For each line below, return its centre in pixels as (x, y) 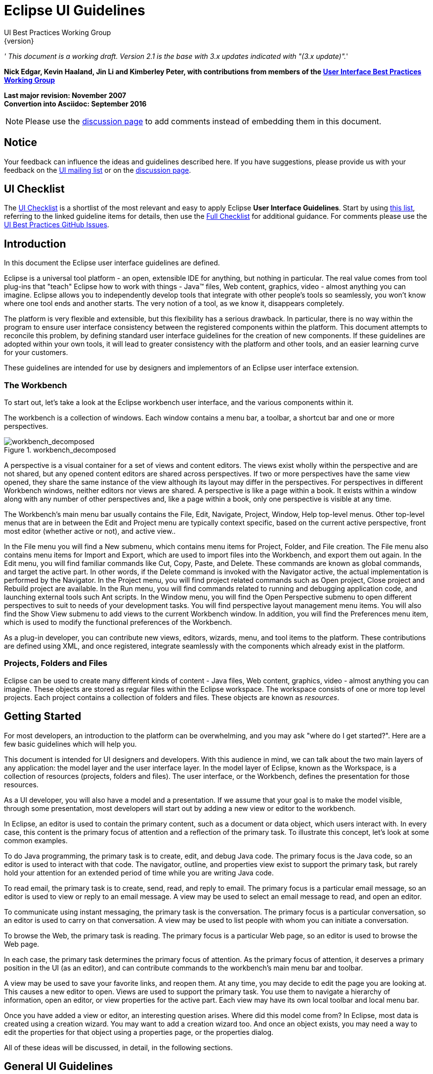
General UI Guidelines (59, 1067)
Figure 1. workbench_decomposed (60, 450)
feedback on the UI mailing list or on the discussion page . (98, 170)
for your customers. (36, 353)
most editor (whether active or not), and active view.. (90, 531)
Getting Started (43, 716)
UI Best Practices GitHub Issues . (57, 225)
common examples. (36, 840)
